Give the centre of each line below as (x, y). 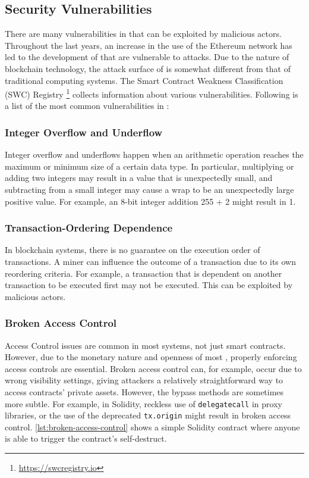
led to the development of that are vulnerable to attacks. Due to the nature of (147, 57)
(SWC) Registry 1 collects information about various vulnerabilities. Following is (152, 93)
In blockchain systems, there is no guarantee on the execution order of (133, 250)
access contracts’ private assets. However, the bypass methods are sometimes (144, 391)
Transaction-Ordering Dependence (89, 228)
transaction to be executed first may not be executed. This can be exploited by (149, 285)
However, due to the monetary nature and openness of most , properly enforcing (151, 357)
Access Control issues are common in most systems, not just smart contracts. (145, 345)
